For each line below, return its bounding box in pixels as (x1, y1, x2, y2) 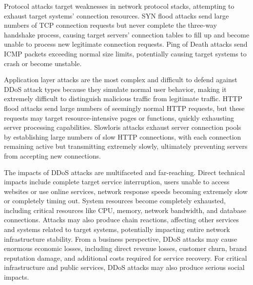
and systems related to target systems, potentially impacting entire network (4, 224, 230, 234)
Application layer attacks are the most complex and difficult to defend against (4, 74, 237, 85)
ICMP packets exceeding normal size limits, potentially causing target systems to (4, 48, 247, 58)
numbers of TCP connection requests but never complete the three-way (4, 20, 217, 30)
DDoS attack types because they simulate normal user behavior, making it (4, 84, 227, 94)
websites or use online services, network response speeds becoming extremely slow (4, 186, 248, 196)
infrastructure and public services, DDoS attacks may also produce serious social (4, 262, 245, 272)
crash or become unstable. (4, 58, 82, 68)
